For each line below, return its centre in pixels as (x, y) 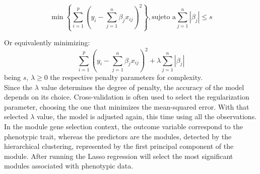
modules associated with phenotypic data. (69, 166)
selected (16, 116)
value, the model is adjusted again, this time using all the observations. (147, 116)
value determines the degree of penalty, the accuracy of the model (143, 87)
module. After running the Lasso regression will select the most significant (119, 156)
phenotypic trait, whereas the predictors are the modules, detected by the (118, 136)
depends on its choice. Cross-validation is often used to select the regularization (127, 97)
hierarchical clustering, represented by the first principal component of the (119, 146)
